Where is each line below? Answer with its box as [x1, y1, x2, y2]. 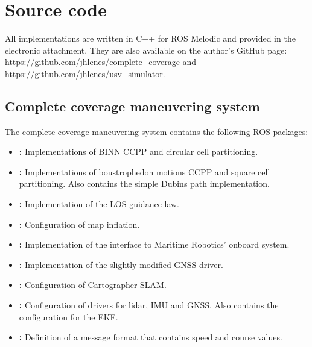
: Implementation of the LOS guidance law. [19, 198, 180, 210]
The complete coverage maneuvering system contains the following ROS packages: [5, 125, 308, 137]
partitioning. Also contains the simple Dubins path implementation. [19, 177, 270, 190]
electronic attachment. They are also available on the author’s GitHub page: [5, 43, 287, 56]
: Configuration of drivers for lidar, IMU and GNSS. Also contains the [19, 299, 279, 311]
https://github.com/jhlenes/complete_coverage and [5, 55, 197, 68]
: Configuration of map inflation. [19, 217, 140, 230]
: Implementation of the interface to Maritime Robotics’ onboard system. [19, 238, 290, 251]
